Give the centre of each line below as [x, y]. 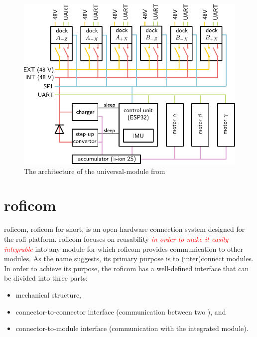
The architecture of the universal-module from [95, 171]
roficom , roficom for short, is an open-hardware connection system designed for [125, 229]
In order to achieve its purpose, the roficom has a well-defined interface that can [127, 268]
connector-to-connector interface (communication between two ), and [121, 311]
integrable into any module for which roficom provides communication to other [124, 249]
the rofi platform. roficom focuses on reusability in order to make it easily [116, 239]
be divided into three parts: [46, 278]
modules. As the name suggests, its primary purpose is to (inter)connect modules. [129, 258]
